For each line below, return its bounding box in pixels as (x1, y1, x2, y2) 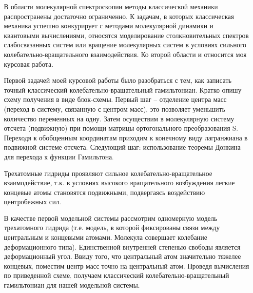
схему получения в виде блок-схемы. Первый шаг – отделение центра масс (4, 94, 227, 104)
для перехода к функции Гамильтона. (4, 151, 114, 161)
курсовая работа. (4, 59, 54, 69)
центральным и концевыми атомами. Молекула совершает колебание (4, 232, 208, 242)
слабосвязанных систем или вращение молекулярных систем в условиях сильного (4, 39, 247, 50)
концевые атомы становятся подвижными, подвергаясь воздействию (4, 187, 205, 197)
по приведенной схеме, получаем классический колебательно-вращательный (4, 270, 229, 280)
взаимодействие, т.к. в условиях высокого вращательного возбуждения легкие (4, 177, 235, 188)
